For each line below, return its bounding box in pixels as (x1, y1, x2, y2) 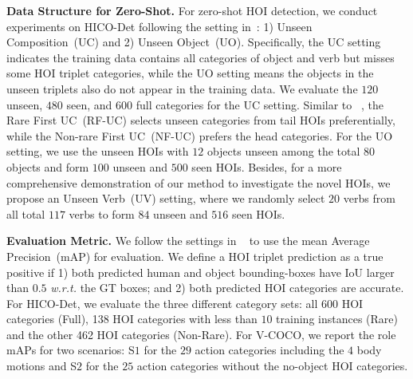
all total (6, 205, 45, 222)
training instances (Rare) (276, 310, 398, 327)
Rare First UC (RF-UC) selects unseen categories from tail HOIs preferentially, (6, 112, 395, 128)
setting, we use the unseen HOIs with (6, 143, 189, 160)
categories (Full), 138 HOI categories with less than (6, 310, 258, 327)
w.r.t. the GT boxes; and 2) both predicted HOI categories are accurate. (50, 279, 404, 296)
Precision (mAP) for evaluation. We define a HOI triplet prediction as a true (6, 247, 383, 264)
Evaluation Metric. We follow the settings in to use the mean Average (6, 232, 370, 249)
